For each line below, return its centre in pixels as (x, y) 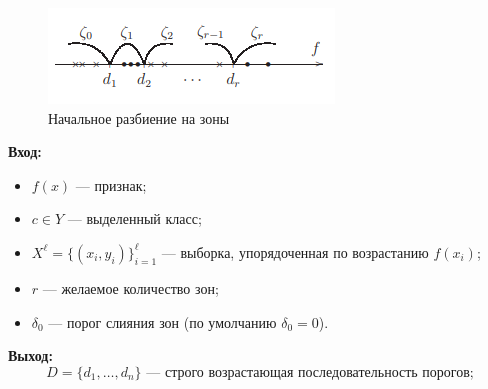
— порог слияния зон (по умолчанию (162, 321)
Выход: (30, 355)
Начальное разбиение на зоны (139, 117)
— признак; (111, 184)
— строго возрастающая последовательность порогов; (310, 372)
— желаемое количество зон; (130, 287)
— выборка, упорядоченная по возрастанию (295, 251)
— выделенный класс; (134, 218)
